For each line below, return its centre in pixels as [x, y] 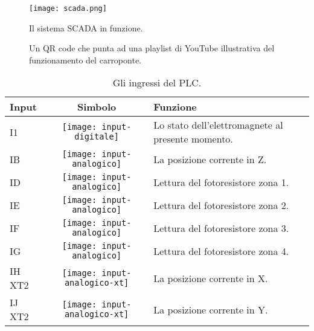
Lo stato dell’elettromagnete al [218, 125]
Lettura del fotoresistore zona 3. [221, 228]
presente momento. [193, 139]
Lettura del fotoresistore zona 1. [221, 182]
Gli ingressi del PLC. [157, 83]
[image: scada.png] [68, 8]
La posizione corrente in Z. [210, 159]
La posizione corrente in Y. [211, 309]
